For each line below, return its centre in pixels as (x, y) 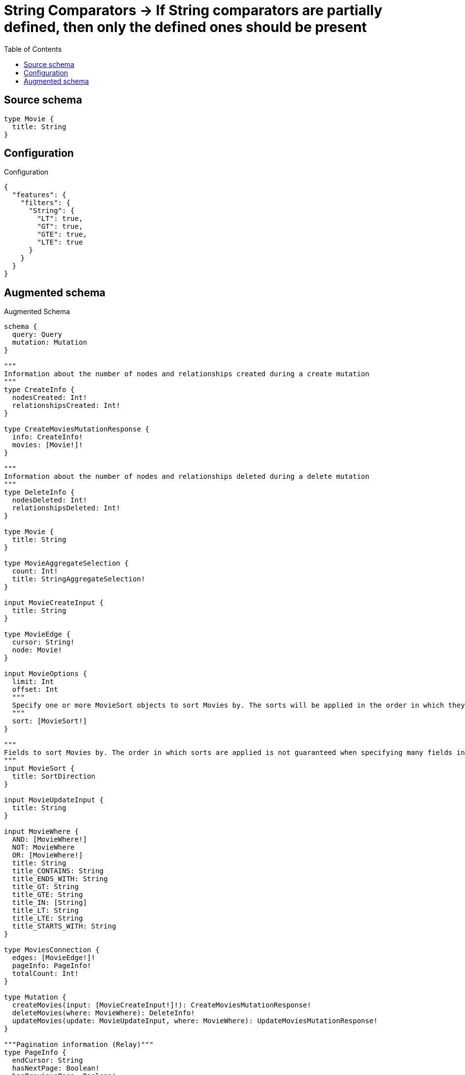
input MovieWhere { (41, 832)
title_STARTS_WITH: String (64, 926)
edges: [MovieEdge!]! (54, 958)
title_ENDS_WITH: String (60, 879)
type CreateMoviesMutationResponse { (77, 429)
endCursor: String (48, 1060)
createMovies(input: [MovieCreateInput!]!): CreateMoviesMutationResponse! (162, 1005)
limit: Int (33, 682)
